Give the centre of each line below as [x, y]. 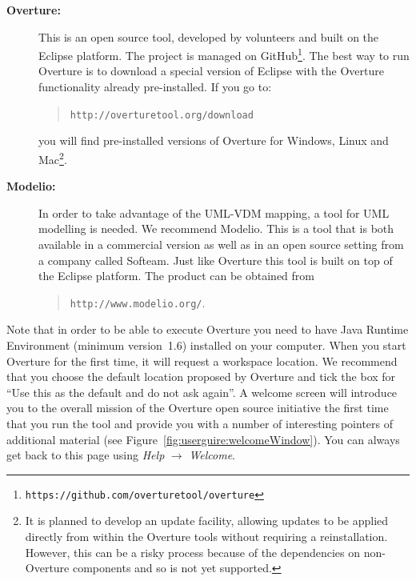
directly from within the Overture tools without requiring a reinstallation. [206, 536]
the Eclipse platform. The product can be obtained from [176, 276]
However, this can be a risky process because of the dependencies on [192, 552]
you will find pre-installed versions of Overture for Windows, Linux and [214, 140]
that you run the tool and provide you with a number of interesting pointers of [200, 423]
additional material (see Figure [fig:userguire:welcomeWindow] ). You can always [203, 439]
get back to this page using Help [86, 455]
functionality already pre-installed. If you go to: [155, 87]
